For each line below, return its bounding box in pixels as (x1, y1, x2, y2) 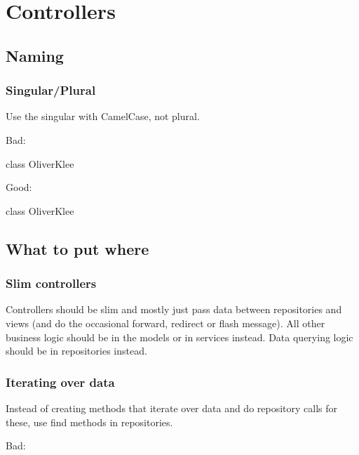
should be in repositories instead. (6, 343, 147, 358)
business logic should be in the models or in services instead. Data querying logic (6, 329, 353, 344)
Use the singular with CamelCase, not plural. (6, 109, 200, 124)
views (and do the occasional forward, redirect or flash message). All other (6, 315, 325, 330)
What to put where (6, 237, 149, 259)
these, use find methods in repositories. (6, 414, 173, 429)
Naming (6, 44, 64, 66)
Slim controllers (6, 275, 97, 292)
